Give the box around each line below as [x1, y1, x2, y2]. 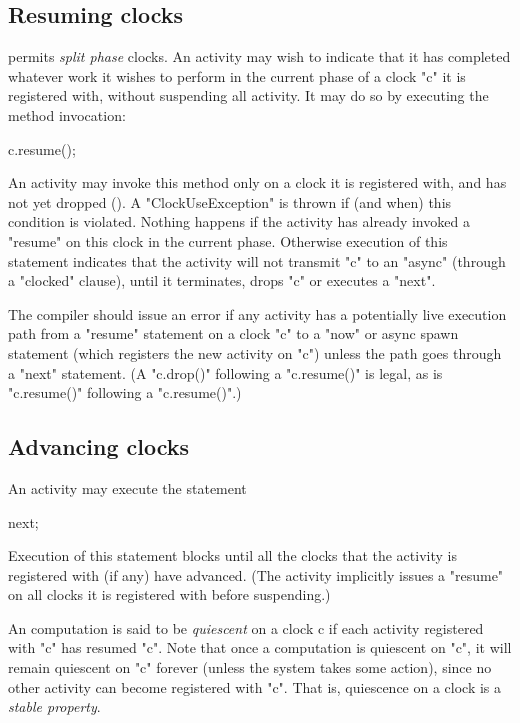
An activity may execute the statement [8, 477, 247, 498]
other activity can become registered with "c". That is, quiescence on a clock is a [8, 676, 502, 697]
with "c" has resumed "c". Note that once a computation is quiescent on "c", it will [8, 637, 512, 658]
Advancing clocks [8, 431, 190, 462]
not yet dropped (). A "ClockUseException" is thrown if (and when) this [8, 191, 452, 212]
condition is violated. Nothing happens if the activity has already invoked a [8, 211, 470, 232]
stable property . [8, 696, 101, 717]
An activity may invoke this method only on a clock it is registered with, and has [8, 172, 507, 193]
